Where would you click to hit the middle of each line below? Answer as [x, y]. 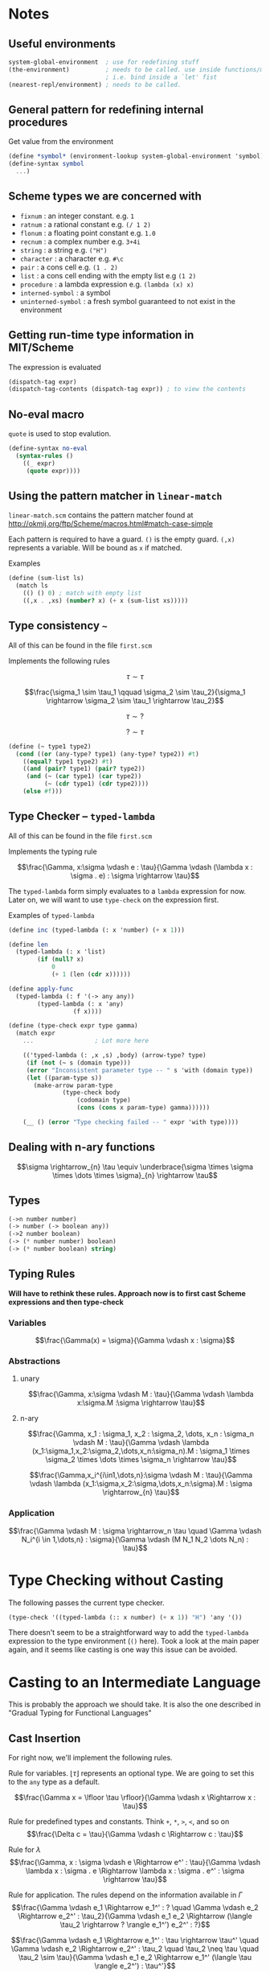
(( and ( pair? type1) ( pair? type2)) [84, 769]
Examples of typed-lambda [51, 915]
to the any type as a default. [54, 1782]
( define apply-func [41, 989]
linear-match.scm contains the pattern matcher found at [101, 515]
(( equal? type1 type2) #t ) [68, 761]
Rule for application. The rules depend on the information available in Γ [125, 1895]
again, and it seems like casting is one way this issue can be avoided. [123, 1649]
